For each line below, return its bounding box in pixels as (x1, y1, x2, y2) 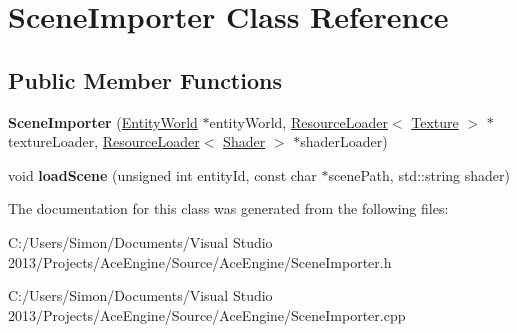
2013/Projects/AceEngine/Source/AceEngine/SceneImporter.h (8, 251, 392, 272)
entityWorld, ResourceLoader (209, 111, 388, 132)
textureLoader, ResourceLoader (8, 131, 200, 152)
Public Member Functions (8, 64, 282, 95)
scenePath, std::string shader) (328, 164, 510, 185)
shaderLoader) (300, 131, 388, 152)
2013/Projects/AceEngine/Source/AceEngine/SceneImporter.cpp (8, 304, 406, 325)
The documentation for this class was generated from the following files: (8, 198, 449, 219)
